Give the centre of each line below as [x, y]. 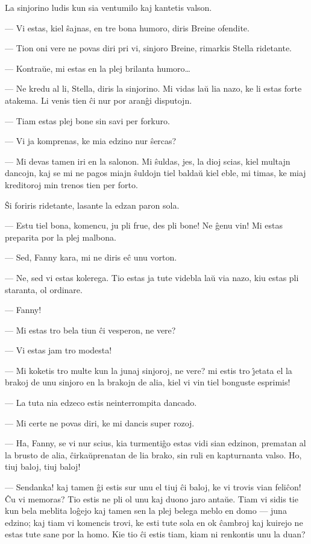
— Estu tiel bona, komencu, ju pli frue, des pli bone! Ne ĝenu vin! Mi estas [144, 225]
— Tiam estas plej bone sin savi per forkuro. [87, 120]
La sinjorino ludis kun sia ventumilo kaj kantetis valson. [108, 7]
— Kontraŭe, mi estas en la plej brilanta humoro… [98, 68]
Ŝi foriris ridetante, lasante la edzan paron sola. [92, 205]
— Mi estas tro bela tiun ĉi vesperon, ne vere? [90, 330]
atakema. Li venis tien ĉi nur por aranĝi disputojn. [99, 100]
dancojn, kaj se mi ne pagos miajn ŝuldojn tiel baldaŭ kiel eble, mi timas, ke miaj [155, 173]
